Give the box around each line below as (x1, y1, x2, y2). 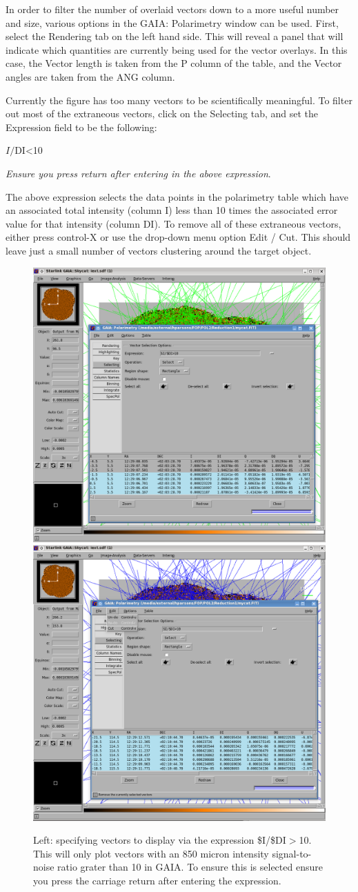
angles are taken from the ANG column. (6, 69, 175, 83)
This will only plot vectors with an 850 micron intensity (33, 846, 269, 860)
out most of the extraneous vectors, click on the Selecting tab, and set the (6, 106, 319, 121)
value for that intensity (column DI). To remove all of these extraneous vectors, (6, 216, 341, 230)
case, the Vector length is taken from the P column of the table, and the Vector (6, 56, 342, 70)
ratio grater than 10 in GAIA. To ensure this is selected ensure (57, 860, 323, 874)
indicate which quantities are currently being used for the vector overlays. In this (6, 42, 348, 57)
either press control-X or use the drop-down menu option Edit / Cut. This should (6, 230, 351, 244)
